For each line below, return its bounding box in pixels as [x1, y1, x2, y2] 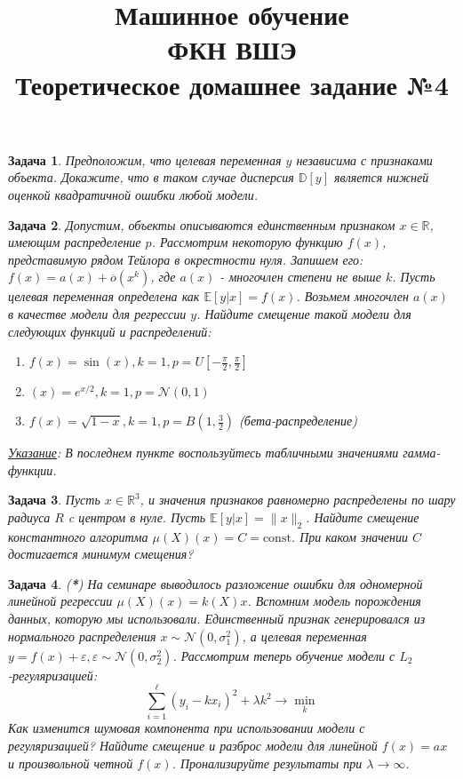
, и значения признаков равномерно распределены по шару [140, 490, 456, 509]
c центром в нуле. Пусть [68, 507, 206, 526]
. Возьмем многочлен [296, 287, 409, 306]
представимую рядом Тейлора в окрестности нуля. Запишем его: [8, 250, 363, 268]
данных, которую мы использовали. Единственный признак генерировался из [8, 609, 426, 628]
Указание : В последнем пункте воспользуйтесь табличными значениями [8, 443, 399, 462]
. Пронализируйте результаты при [172, 753, 363, 772]
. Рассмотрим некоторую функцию [151, 233, 343, 251]
